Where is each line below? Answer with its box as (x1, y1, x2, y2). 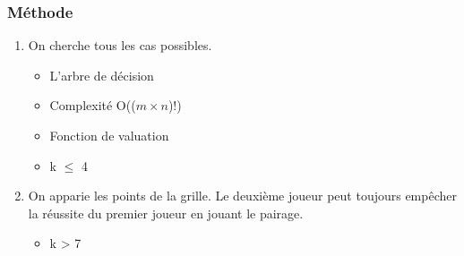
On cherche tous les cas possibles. (28, 36, 212, 55)
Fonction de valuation (49, 126, 169, 144)
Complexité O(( (49, 96, 136, 115)
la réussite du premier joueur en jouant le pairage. (28, 203, 304, 222)
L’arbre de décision (49, 65, 154, 84)
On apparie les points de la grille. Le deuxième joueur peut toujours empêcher (28, 186, 457, 205)
